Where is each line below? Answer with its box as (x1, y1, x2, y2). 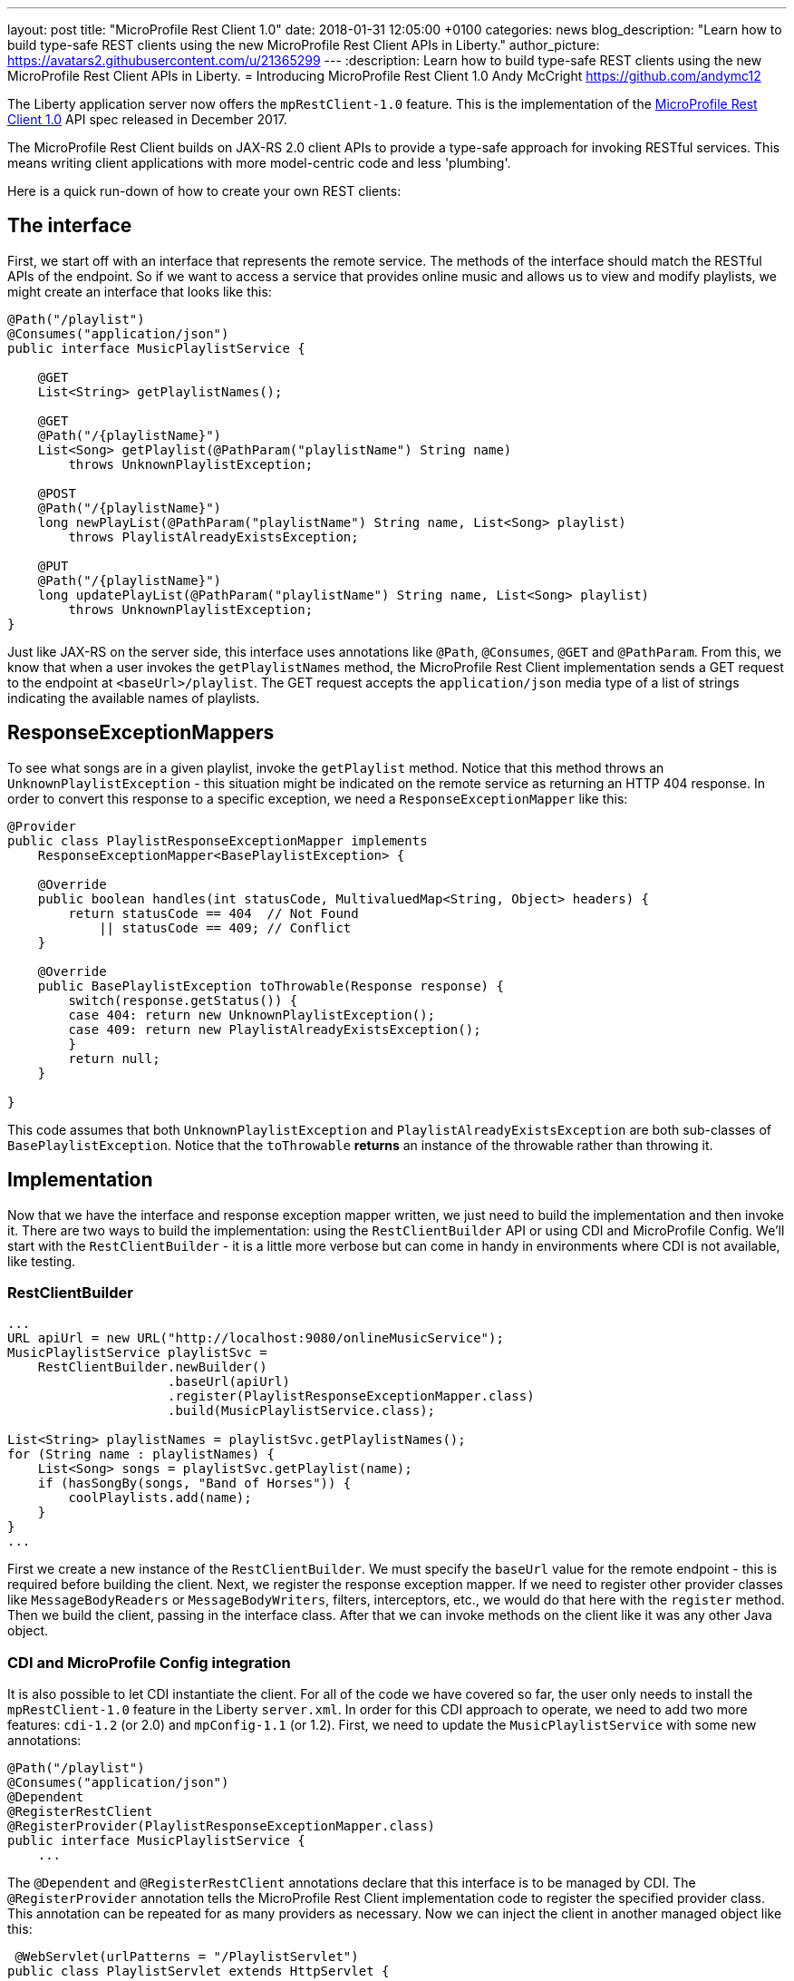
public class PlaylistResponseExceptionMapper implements (7, 833, 428, 848)
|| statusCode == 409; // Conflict (99, 920, 352, 935)
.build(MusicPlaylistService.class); (168, 1403, 436, 1419)
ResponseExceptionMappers (7, 721, 275, 745)
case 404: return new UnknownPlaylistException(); (68, 1007, 436, 1022)
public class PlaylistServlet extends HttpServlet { (7, 1964, 390, 1979)
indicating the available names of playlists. (7, 689, 260, 706)
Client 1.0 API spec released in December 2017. (7, 112, 287, 127)
